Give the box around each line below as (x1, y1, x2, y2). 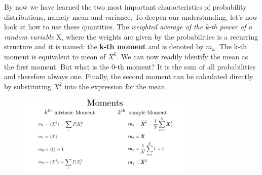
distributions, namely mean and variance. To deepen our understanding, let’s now (4, 11, 258, 22)
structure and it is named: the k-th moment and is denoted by (4, 41, 204, 52)
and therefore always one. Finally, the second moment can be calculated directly (4, 71, 253, 82)
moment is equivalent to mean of (4, 51, 106, 61)
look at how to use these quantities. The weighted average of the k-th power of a (4, 21, 252, 32)
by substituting (4, 81, 51, 91)
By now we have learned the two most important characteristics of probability (4, 2, 247, 12)
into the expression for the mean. (64, 81, 167, 91)
